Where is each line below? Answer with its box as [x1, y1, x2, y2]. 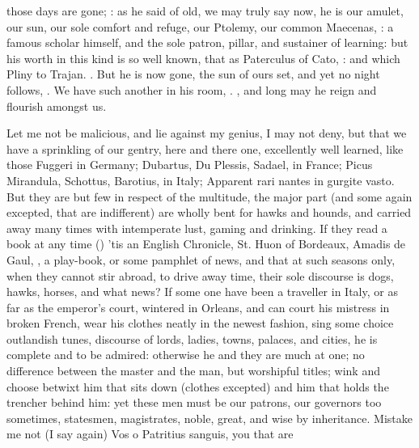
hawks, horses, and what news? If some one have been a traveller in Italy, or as [6, 283, 398, 300]
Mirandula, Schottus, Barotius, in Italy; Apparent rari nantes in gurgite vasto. [6, 171, 395, 188]
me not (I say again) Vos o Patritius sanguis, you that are [6, 425, 294, 442]
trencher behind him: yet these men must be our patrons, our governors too [6, 394, 382, 411]
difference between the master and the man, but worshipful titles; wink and [6, 362, 380, 379]
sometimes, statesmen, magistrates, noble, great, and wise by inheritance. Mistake [6, 409, 413, 426]
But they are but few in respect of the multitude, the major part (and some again [6, 188, 413, 205]
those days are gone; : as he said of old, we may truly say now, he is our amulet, [6, 2, 404, 19]
